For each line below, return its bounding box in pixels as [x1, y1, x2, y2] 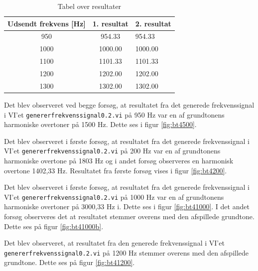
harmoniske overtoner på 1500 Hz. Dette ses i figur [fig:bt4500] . [4, 119, 197, 130]
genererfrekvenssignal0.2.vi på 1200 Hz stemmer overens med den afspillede [4, 247, 249, 258]
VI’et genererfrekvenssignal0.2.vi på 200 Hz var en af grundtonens [4, 145, 221, 156]
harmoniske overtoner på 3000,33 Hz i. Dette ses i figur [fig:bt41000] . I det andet [4, 201, 250, 212]
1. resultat [92, 18, 129, 28]
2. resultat [135, 18, 171, 28]
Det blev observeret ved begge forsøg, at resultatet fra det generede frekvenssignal [4, 99, 255, 110]
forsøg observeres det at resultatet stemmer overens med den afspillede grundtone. [4, 211, 255, 222]
